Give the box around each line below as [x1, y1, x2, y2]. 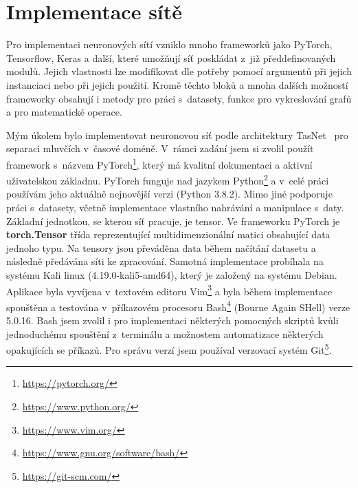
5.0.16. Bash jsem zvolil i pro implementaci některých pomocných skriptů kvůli [6, 313, 339, 328]
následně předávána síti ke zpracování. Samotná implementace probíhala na [6, 254, 324, 268]
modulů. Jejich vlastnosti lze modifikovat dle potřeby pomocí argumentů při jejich [6, 64, 352, 78]
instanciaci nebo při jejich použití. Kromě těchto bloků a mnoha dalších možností [6, 77, 348, 92]
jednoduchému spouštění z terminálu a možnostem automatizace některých [6, 326, 324, 341]
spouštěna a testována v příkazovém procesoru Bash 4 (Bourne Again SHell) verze [6, 297, 350, 314]
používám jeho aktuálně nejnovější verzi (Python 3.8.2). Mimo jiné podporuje [6, 187, 333, 201]
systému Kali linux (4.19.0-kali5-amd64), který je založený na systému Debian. [6, 267, 337, 282]
